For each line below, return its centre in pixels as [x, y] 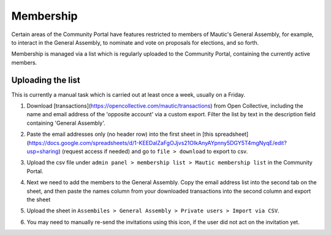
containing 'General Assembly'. [66, 123]
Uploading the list [46, 80]
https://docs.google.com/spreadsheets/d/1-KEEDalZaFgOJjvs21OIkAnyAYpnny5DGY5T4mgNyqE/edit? [158, 143]
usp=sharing [43, 151]
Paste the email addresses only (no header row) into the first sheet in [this [120, 134]
